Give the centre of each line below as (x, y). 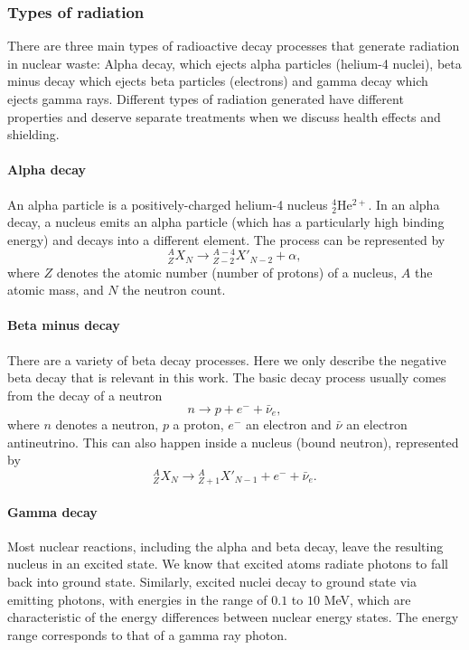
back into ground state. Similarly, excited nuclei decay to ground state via (212, 582)
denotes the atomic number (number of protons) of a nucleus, (227, 272)
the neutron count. (174, 290)
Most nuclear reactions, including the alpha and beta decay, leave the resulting (225, 546)
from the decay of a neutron (85, 395)
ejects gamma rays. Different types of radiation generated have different (206, 99)
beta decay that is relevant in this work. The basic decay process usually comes (227, 377)
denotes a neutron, (107, 424)
